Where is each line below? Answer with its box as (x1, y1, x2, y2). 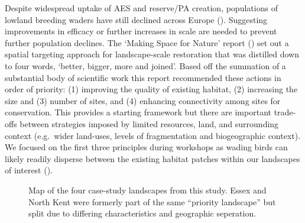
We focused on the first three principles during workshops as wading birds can (5, 141, 288, 153)
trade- (274, 106, 296, 118)
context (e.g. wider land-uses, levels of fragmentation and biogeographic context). (5, 129, 301, 141)
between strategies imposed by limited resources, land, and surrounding (20, 117, 279, 130)
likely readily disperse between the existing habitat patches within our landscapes (5, 152, 300, 164)
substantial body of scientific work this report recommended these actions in (5, 71, 281, 83)
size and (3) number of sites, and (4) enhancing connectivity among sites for (5, 94, 281, 106)
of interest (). (5, 164, 53, 176)
